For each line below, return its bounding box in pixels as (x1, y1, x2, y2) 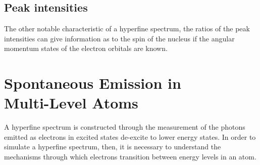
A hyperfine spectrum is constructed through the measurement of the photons (4, 122, 245, 132)
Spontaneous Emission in (4, 73, 181, 93)
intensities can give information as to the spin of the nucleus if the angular (4, 33, 235, 43)
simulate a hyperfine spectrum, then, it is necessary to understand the (4, 141, 221, 152)
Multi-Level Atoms (4, 92, 138, 113)
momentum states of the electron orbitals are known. (4, 43, 168, 53)
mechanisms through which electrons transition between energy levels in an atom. (4, 151, 256, 162)
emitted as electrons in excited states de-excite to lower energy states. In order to (4, 131, 256, 142)
